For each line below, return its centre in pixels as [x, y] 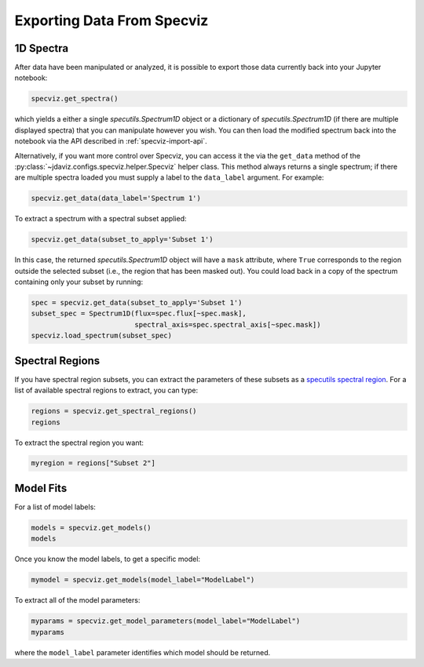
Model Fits [41, 488]
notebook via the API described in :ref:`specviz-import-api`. [111, 141]
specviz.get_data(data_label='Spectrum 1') [116, 199]
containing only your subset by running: [79, 282]
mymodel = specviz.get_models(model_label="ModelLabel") [143, 580]
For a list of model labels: [55, 507]
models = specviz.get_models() [91, 527]
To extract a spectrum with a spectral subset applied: [101, 219]
